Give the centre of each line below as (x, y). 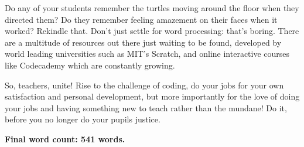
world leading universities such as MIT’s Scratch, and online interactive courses (147, 54)
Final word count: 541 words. (65, 139)
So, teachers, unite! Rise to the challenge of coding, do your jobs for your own (144, 85)
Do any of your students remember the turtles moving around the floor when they (152, 8)
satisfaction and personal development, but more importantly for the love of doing (152, 96)
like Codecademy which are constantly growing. (90, 65)
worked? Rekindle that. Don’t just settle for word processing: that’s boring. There (152, 31)
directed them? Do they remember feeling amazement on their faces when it (141, 19)
